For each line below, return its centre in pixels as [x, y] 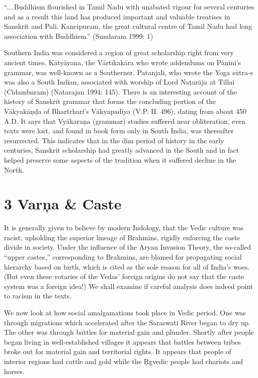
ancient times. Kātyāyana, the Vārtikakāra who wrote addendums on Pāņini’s [123, 62]
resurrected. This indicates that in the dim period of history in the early [114, 140]
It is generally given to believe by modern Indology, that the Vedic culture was [124, 228]
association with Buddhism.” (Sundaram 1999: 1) [79, 36]
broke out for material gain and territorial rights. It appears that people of [118, 351]
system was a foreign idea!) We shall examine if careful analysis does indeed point [129, 286]
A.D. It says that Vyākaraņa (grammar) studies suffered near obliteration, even [125, 121]
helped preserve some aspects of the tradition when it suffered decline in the [120, 159]
